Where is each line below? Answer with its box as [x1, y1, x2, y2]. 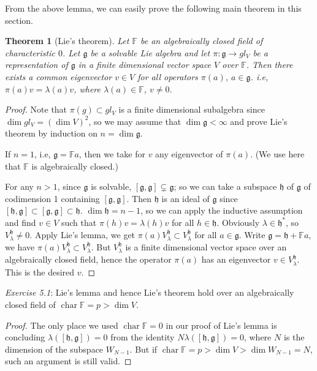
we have [5, 240, 35, 253]
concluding [5, 331, 45, 343]
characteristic [5, 46, 55, 59]
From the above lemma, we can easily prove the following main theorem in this [5, 2, 302, 14]
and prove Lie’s [230, 114, 288, 127]
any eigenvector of [155, 147, 223, 160]
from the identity [110, 331, 175, 343]
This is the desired [5, 265, 75, 278]
